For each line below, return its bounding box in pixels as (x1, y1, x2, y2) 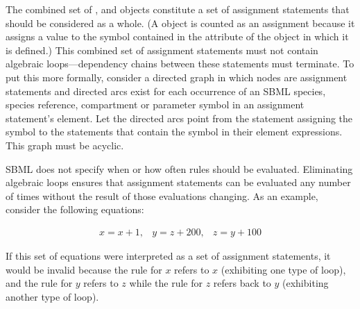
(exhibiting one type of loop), (221, 262, 346, 276)
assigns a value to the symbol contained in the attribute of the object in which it (6, 29, 349, 44)
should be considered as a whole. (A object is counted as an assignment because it (6, 15, 355, 30)
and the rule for (6, 276, 73, 290)
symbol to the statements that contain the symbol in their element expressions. (6, 124, 343, 139)
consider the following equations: (6, 202, 144, 217)
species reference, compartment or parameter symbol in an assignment (6, 97, 305, 112)
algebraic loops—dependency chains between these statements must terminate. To (6, 56, 354, 71)
